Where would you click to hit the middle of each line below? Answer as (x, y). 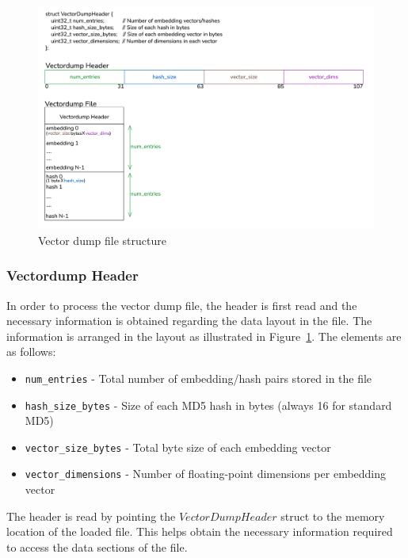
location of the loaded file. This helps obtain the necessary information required (200, 531)
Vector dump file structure (102, 240)
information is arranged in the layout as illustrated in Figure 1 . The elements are (204, 336)
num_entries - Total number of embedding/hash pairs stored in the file (198, 378)
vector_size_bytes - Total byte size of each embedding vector (178, 447)
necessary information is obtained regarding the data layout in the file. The (189, 321)
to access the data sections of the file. (97, 547)
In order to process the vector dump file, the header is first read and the (182, 305)
